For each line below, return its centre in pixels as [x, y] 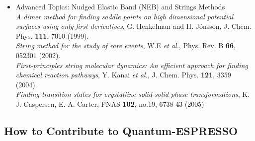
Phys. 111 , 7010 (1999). [52, 35]
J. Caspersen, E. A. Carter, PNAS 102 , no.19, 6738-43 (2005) [110, 104]
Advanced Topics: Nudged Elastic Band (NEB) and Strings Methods [120, 6]
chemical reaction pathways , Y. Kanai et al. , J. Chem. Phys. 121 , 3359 [123, 75]
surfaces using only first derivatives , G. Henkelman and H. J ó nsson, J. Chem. [133, 26]
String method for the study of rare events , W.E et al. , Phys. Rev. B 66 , [126, 45]
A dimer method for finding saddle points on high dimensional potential [125, 16]
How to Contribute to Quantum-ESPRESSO [121, 130]
